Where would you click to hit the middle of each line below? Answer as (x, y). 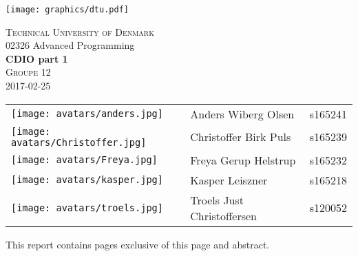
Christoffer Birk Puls (241, 137)
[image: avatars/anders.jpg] (87, 114)
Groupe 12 (28, 72)
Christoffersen (223, 215)
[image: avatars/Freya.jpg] (84, 160)
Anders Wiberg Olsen (242, 114)
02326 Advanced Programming (70, 45)
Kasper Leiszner (229, 180)
